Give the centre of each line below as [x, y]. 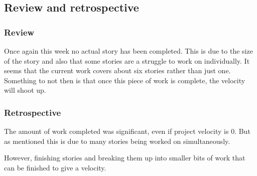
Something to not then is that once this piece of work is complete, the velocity [125, 80]
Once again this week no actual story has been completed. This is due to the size [128, 51]
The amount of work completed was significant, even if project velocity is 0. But [127, 131]
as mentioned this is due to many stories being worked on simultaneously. [117, 141]
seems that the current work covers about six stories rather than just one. [117, 70]
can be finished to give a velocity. [55, 167]
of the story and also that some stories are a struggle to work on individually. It [127, 60]
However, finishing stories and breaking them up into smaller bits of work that [125, 158]
